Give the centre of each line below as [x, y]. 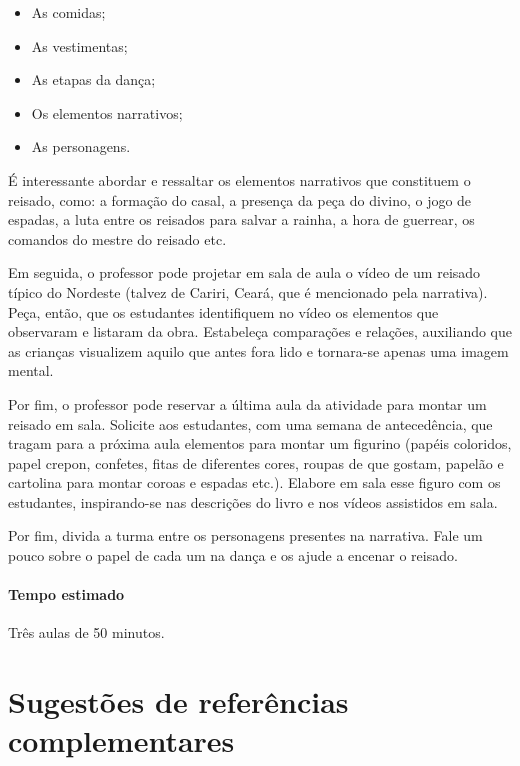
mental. [31, 370]
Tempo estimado [66, 594]
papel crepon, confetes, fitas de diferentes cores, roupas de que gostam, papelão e [256, 462]
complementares [121, 740]
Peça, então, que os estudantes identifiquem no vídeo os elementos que [223, 311]
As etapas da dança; [93, 79]
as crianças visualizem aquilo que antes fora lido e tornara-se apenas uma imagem [258, 350]
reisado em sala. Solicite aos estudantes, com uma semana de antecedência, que [250, 423]
